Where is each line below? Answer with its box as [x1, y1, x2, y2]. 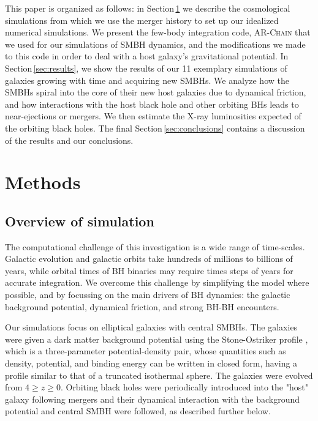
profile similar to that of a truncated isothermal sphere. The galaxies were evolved [5, 368, 313, 381]
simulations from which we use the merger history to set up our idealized [5, 13, 279, 26]
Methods [5, 170, 81, 195]
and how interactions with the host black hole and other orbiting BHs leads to [5, 97, 299, 110]
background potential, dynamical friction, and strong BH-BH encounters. [5, 300, 279, 313]
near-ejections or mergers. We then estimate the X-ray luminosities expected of [5, 110, 301, 122]
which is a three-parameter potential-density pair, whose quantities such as [5, 345, 286, 357]
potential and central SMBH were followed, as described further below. [5, 404, 271, 417]
